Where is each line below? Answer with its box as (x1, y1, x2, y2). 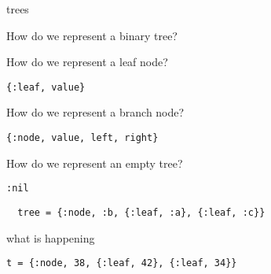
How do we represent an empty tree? (6, 154, 183, 171)
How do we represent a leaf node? (6, 54, 168, 70)
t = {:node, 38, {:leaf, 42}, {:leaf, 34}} (6, 257, 237, 269)
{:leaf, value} (6, 81, 86, 93)
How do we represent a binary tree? (6, 27, 178, 43)
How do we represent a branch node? (6, 104, 185, 120)
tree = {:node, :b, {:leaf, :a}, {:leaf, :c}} (17, 206, 266, 218)
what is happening (6, 229, 95, 246)
